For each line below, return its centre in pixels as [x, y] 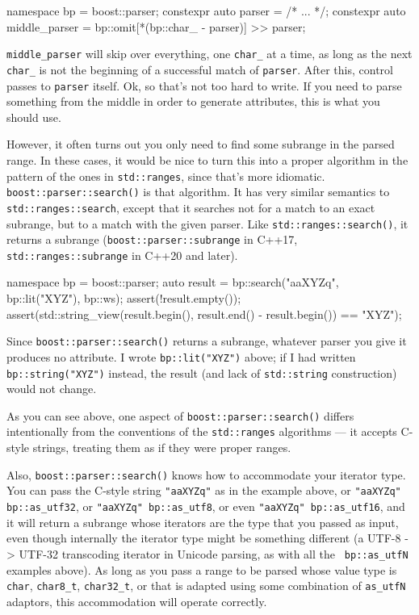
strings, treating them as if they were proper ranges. [162, 448]
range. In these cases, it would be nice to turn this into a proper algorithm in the [207, 159]
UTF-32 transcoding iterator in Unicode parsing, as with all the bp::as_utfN [214, 553]
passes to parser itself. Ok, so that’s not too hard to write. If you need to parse [204, 85]
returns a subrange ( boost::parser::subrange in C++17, [152, 239]
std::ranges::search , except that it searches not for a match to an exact [191, 207]
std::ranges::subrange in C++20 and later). [122, 255]
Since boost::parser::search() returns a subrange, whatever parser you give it [207, 341]
